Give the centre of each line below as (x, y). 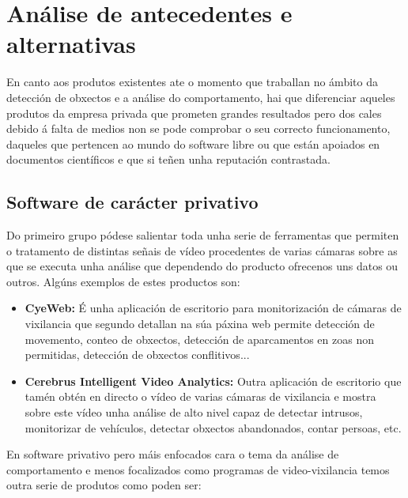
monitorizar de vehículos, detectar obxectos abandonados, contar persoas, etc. (213, 427)
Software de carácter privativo (132, 202)
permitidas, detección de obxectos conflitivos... (137, 355)
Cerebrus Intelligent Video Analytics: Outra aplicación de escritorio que (213, 381)
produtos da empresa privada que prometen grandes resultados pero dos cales (194, 113)
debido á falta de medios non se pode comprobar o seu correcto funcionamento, (198, 128)
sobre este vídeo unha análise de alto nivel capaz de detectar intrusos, (194, 412)
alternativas (71, 44)
